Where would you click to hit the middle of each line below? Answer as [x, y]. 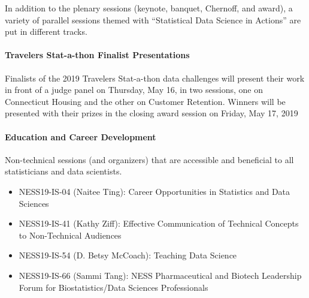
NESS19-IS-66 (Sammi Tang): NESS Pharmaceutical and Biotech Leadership [160, 275]
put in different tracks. [46, 31]
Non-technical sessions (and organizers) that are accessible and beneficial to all [149, 159]
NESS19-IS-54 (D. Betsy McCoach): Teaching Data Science [128, 255]
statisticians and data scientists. [63, 171]
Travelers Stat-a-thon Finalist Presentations [97, 55]
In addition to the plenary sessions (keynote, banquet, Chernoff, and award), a [149, 8]
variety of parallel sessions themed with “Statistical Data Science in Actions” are [153, 19]
